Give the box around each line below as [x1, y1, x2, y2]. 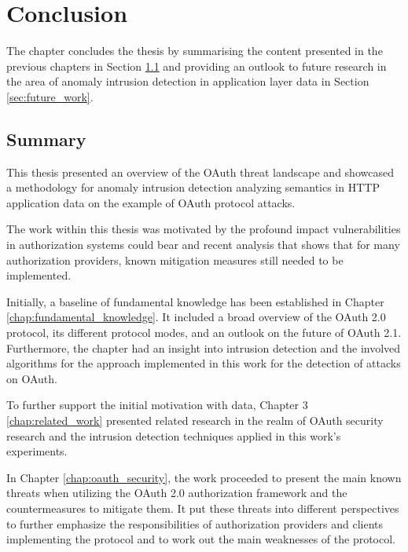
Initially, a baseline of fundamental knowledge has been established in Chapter [6, 293, 384, 309]
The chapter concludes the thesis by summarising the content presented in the [6, 42, 383, 59]
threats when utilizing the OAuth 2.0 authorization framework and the [6, 484, 347, 501]
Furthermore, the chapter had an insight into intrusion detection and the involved [6, 339, 401, 356]
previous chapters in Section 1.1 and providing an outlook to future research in [6, 57, 387, 74]
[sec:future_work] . [6, 88, 94, 104]
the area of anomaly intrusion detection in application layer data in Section [6, 73, 369, 90]
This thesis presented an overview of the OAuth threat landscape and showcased [6, 163, 394, 180]
